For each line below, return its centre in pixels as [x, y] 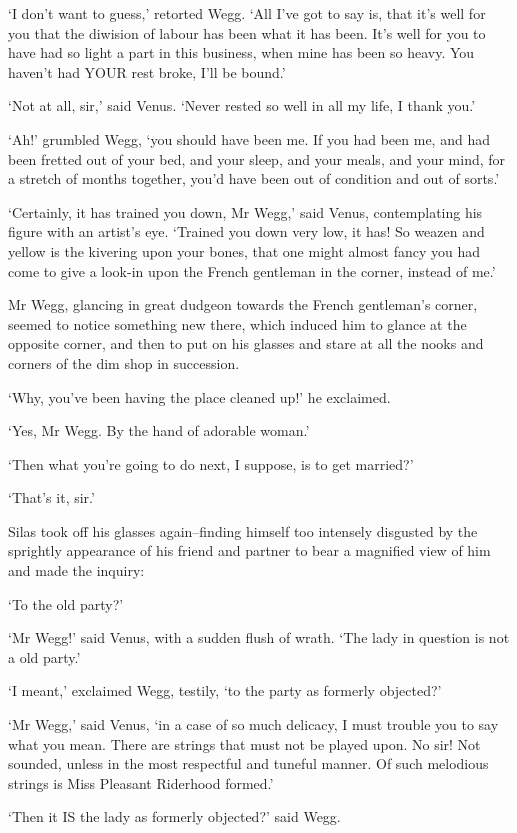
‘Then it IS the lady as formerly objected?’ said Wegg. [174, 816]
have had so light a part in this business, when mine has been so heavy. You [241, 52]
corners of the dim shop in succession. [124, 362]
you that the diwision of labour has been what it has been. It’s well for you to [247, 32]
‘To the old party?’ [66, 603]
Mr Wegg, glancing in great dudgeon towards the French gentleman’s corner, [243, 304]
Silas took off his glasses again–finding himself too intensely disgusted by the [243, 530]
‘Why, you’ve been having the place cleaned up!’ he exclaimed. [199, 396]
